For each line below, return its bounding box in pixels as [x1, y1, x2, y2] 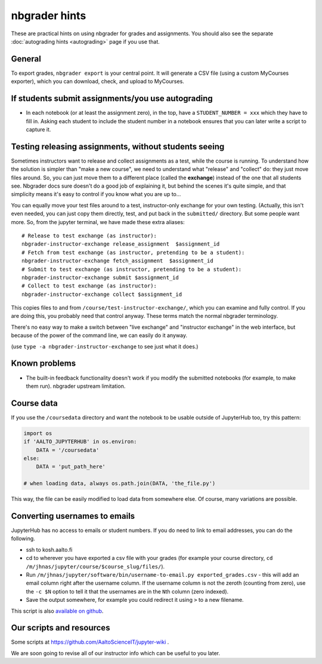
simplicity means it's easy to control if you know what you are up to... [11, 191, 181, 198]
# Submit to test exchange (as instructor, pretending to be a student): [21, 266, 242, 273]
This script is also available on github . [11, 607, 104, 614]
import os [23, 430, 52, 436]
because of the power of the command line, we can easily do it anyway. [11, 332, 188, 339]
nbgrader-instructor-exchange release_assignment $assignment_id [21, 241, 220, 247]
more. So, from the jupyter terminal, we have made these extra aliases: [11, 218, 185, 225]
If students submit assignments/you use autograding [11, 93, 213, 104]
